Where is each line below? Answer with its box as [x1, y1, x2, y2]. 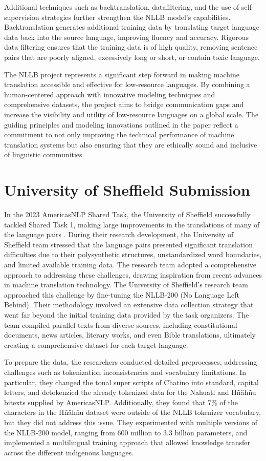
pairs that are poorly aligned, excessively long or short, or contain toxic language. [4, 51, 260, 62]
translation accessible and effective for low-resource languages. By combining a [4, 79, 250, 90]
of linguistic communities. [4, 149, 84, 160]
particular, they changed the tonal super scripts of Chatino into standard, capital [4, 376, 259, 387]
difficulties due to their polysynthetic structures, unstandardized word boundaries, [4, 249, 262, 260]
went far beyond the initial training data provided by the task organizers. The [4, 309, 249, 320]
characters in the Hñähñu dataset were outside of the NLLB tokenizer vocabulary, [4, 407, 261, 417]
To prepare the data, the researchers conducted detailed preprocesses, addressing [4, 357, 257, 367]
